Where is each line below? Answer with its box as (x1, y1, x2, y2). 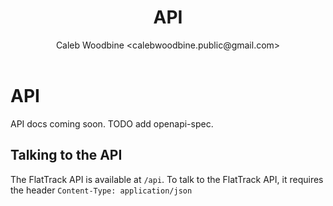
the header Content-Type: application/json (10, 184, 193, 196)
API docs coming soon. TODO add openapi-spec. (10, 117, 214, 130)
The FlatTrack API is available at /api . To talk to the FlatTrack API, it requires (10, 173, 324, 185)
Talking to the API (10, 147, 123, 164)
